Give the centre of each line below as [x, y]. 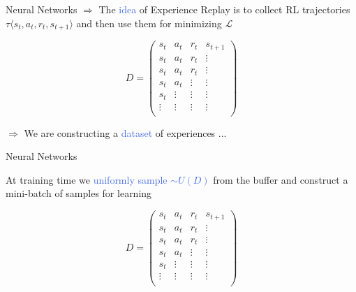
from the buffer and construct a [281, 179]
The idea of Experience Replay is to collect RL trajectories [224, 9]
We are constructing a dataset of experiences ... [125, 132]
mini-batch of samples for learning [79, 193]
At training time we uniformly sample [87, 179]
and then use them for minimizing [149, 23]
